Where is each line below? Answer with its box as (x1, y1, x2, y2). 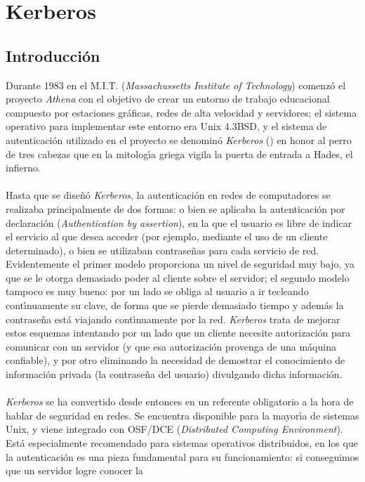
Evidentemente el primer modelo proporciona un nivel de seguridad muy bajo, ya (6, 256, 355, 271)
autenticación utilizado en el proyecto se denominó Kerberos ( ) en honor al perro (6, 132, 352, 147)
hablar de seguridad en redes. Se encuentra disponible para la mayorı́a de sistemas (6, 408, 359, 422)
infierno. (6, 160, 41, 175)
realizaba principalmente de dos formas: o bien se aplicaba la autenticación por (6, 201, 345, 216)
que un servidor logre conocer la (6, 463, 143, 478)
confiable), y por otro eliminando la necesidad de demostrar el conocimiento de (6, 353, 345, 367)
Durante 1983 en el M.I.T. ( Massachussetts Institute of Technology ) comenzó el (6, 77, 346, 92)
